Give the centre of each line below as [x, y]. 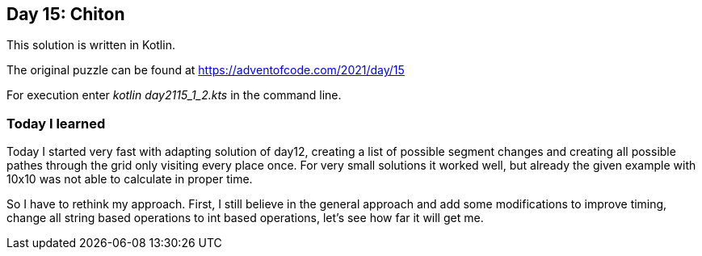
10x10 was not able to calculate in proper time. [130, 179]
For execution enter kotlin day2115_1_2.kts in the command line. [174, 95]
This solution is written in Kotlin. [91, 45]
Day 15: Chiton [66, 14]
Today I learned [56, 123]
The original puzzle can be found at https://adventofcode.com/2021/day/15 [206, 70]
